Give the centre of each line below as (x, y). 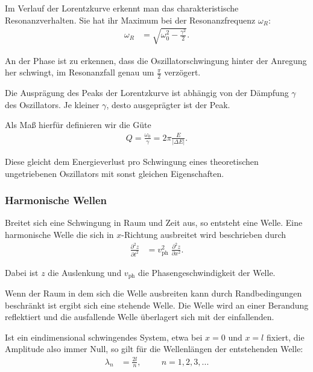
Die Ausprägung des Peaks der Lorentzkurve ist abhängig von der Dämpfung (147, 93)
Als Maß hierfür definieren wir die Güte (78, 125)
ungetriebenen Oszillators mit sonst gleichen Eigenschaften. (115, 173)
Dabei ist (22, 272)
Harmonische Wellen (56, 200)
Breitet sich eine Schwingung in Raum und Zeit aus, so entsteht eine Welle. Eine (154, 223)
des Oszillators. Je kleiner (52, 104)
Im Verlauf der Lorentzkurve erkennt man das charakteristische (122, 8)
